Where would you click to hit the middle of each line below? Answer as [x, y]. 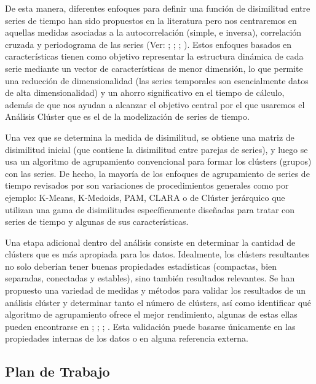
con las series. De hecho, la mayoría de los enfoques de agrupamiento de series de [157, 173]
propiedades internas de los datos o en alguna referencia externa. [127, 338]
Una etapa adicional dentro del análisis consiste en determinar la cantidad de [150, 242]
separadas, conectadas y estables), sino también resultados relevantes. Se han [150, 278]
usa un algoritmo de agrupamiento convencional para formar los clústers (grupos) [158, 161]
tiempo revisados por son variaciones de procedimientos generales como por [147, 185]
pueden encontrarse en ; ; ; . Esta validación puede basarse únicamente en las [150, 326]
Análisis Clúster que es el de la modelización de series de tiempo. [127, 116]
